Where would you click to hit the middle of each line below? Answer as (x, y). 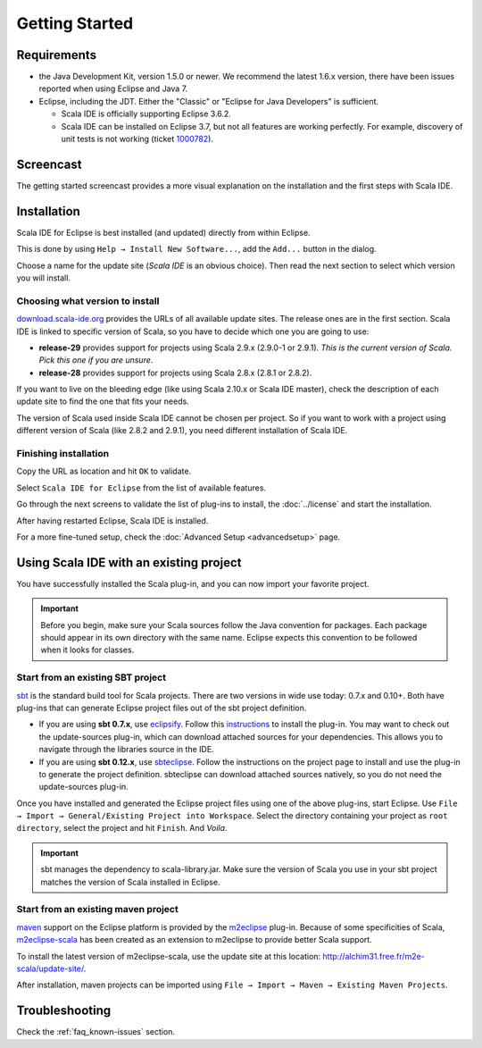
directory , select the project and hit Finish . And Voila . (122, 828)
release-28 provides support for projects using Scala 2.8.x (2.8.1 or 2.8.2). (175, 373)
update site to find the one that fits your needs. (103, 401)
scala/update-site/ (50, 968)
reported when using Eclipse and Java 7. (113, 88)
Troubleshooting (64, 1011)
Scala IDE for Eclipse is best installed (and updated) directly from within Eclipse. (164, 232)
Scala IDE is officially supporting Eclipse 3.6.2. (146, 114)
